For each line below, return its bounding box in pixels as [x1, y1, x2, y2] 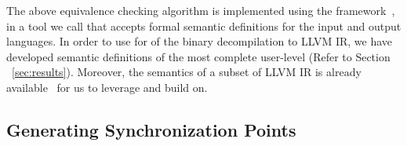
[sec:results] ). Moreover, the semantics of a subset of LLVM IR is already [12, 64, 362, 80]
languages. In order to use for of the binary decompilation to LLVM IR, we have [6, 33, 393, 49]
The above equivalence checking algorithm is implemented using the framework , [6, 2, 395, 18]
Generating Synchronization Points [6, 117, 296, 141]
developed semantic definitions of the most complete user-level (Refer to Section [6, 48, 391, 64]
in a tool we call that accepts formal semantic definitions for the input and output [6, 17, 402, 34]
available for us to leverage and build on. [6, 78, 208, 95]
